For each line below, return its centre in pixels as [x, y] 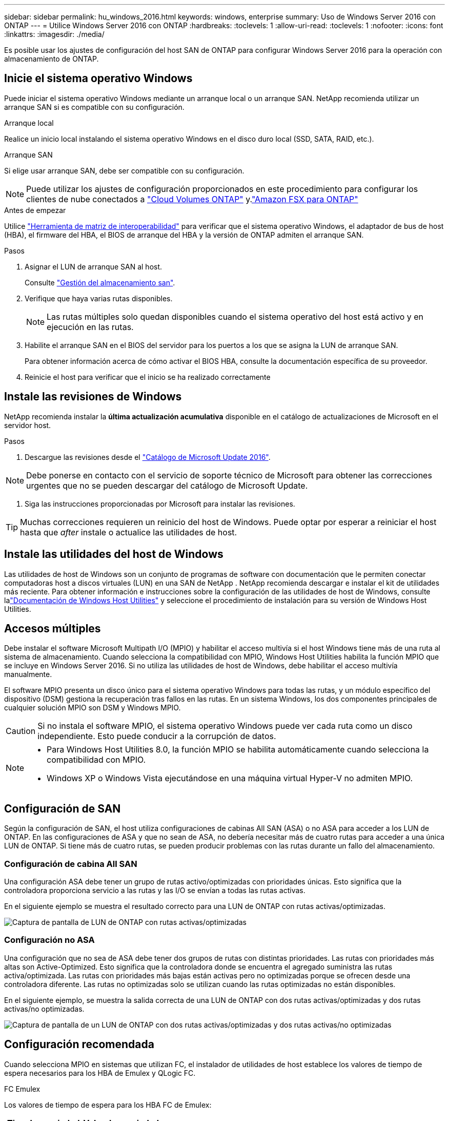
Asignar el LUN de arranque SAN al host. [94, 266]
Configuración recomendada [79, 1045]
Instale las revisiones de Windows [93, 397]
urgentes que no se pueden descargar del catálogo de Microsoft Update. [167, 485]
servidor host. [28, 425]
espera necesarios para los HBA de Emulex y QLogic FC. [100, 1073]
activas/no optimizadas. [44, 1009]
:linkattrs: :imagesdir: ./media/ [54, 34]
